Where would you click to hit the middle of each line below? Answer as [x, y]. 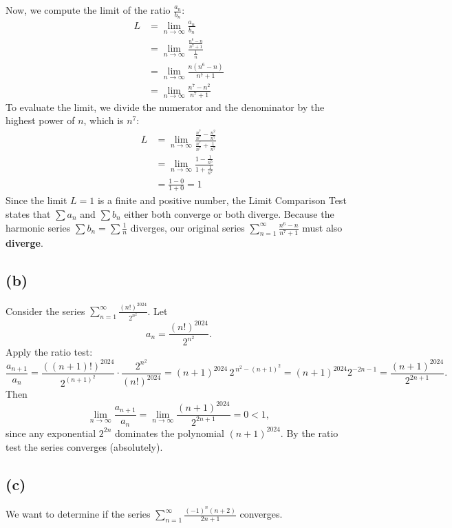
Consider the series [45, 311]
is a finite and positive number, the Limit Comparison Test [222, 200]
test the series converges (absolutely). [84, 446]
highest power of [40, 120]
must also [322, 227]
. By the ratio [309, 433]
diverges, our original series [187, 227]
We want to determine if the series [78, 514]
